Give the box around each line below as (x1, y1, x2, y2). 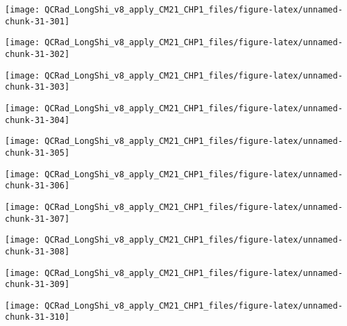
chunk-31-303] (5, 82, 70, 92)
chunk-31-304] (5, 115, 70, 125)
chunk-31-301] (5, 16, 70, 26)
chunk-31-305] (5, 147, 70, 158)
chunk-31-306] (5, 181, 70, 191)
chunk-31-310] (5, 312, 70, 323)
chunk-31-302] (5, 49, 70, 59)
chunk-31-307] (5, 213, 70, 224)
